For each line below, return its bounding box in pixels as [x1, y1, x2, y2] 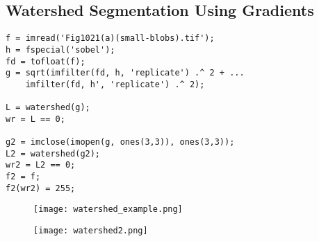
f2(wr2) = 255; [6, 183, 76, 193]
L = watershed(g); [6, 102, 90, 113]
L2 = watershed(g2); [6, 148, 101, 159]
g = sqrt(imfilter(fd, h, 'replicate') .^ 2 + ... [6, 68, 245, 78]
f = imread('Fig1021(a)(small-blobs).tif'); [6, 33, 215, 44]
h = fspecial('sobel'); [6, 44, 115, 55]
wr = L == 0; [6, 114, 65, 124]
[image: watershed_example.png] [33, 204, 183, 215]
